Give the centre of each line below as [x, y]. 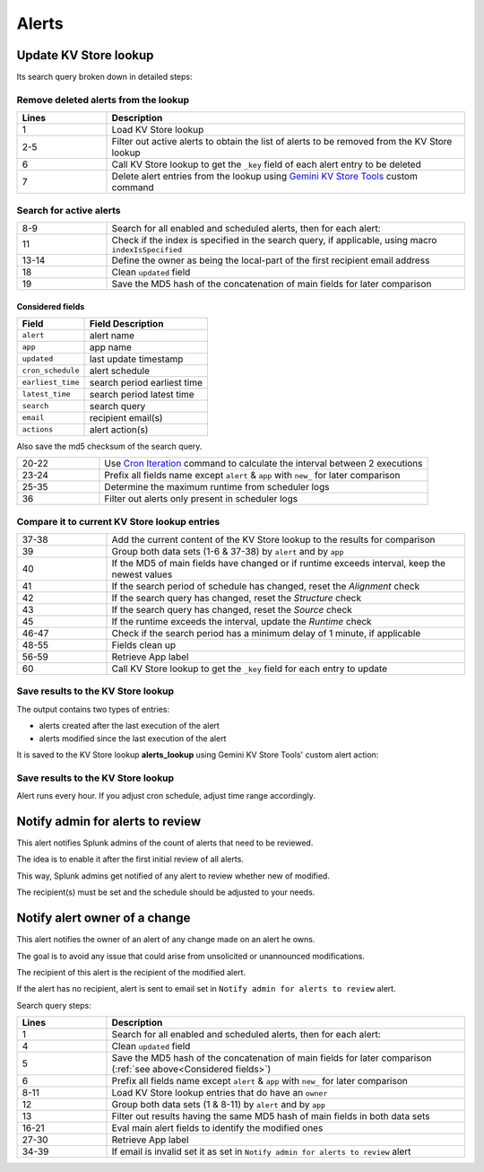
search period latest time [142, 394]
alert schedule [119, 371]
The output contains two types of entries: [93, 709]
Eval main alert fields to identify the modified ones [217, 1128]
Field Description [126, 323]
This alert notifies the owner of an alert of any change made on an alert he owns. [166, 940]
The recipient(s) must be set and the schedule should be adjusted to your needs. [166, 892]
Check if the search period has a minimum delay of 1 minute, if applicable [266, 634]
